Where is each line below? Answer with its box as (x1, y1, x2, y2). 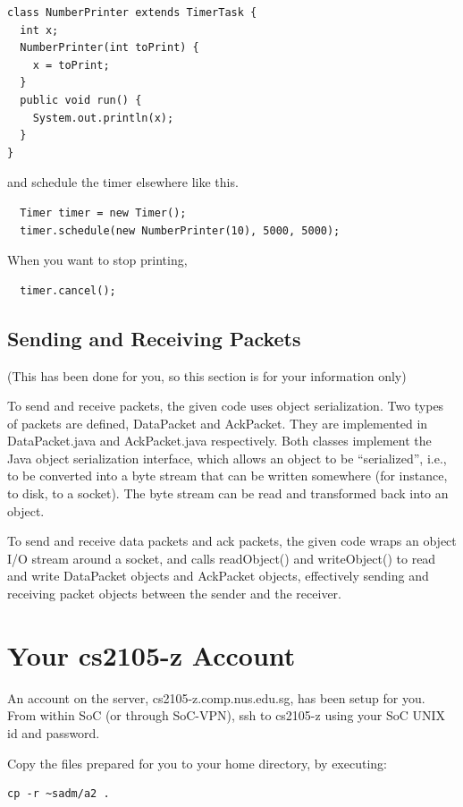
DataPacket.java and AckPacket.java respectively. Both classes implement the (7, 431, 432, 450)
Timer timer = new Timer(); (20, 206, 187, 219)
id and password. (7, 723, 100, 742)
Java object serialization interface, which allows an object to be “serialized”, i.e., (7, 448, 447, 467)
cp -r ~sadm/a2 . (7, 787, 110, 801)
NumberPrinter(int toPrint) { (20, 41, 199, 55)
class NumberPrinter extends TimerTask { (7, 6, 257, 19)
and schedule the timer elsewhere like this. (7, 173, 239, 191)
